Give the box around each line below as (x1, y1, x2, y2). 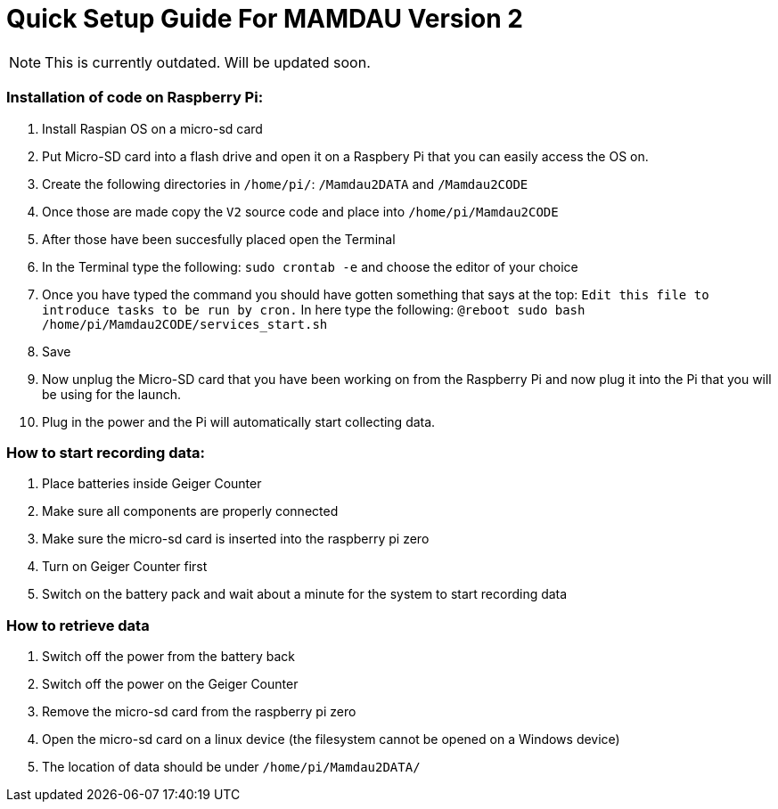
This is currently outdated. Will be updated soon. (45, 53, 371, 71)
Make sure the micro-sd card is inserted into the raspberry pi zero (42, 531, 430, 547)
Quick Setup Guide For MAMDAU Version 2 (6, 4, 523, 34)
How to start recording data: (6, 443, 206, 462)
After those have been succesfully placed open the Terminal (42, 231, 396, 247)
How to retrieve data (6, 616, 150, 634)
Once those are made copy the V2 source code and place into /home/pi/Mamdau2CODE (42, 203, 559, 219)
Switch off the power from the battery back (42, 649, 295, 664)
